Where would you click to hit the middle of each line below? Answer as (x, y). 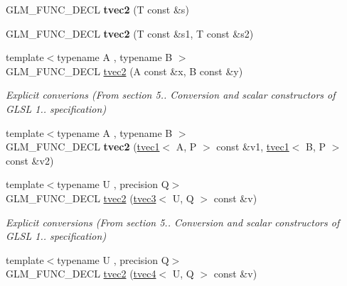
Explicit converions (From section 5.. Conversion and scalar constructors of (171, 95)
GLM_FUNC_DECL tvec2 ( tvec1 (83, 147)
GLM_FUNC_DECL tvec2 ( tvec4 (81, 274)
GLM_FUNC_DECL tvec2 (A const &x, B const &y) (124, 71)
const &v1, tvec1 (253, 147)
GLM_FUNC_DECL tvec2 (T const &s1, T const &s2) (130, 33)
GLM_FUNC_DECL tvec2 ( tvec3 (81, 198)
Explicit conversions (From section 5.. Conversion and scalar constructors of (173, 222)
